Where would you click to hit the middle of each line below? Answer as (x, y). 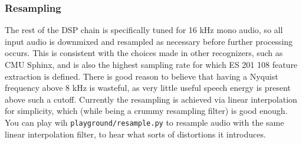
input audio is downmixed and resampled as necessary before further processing (149, 41)
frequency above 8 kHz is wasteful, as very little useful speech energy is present (148, 88)
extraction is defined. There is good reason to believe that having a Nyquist (142, 76)
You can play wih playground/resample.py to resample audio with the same (145, 122)
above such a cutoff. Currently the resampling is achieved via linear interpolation (151, 99)
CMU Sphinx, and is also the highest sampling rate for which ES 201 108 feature (151, 64)
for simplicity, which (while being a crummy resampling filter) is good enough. (146, 111)
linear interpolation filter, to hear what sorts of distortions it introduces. (135, 134)
